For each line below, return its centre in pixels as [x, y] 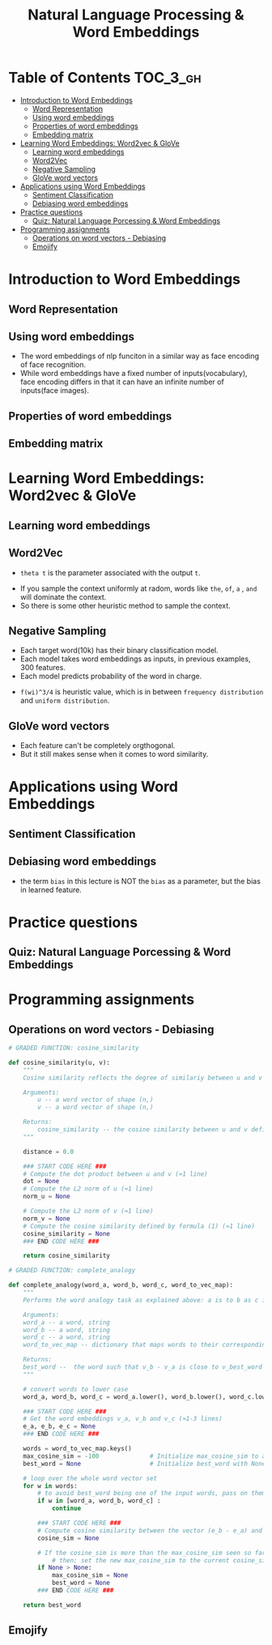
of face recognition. [53, 365]
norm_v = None [47, 1218]
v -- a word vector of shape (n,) [96, 1108]
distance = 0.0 [49, 1151]
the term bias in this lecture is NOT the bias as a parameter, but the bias [140, 881]
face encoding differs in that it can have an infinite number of [122, 382]
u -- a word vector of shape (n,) [96, 1100]
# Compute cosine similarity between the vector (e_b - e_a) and [150, 1530]
